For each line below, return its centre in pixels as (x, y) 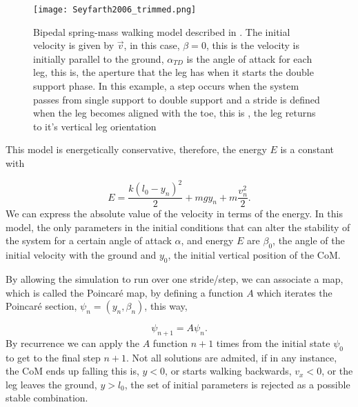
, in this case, (152, 45)
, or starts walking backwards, (228, 371)
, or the (337, 371)
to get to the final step (53, 357)
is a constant (307, 149)
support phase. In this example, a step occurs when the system (166, 86)
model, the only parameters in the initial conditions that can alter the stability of (178, 227)
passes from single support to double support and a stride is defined (177, 99)
